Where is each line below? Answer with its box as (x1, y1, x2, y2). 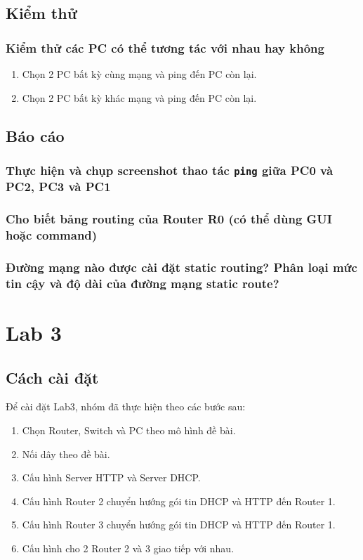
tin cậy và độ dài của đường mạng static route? (6, 274, 279, 292)
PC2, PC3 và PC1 (6, 178, 111, 195)
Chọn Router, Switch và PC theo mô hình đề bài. (22, 423, 236, 437)
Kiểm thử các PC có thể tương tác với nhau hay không (6, 39, 324, 56)
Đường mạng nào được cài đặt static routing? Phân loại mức (6, 258, 357, 275)
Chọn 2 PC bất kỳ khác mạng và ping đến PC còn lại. (22, 90, 257, 105)
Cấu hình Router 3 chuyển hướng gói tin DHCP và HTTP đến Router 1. (22, 517, 336, 532)
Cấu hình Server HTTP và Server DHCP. (22, 470, 201, 485)
